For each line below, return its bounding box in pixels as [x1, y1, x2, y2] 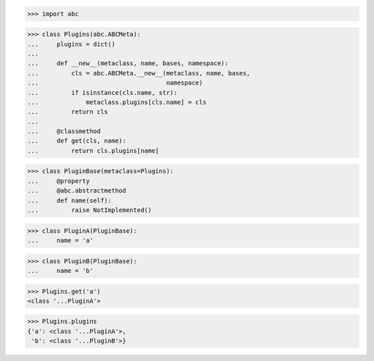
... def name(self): [27, 196, 112, 204]
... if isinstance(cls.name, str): [27, 89, 178, 96]
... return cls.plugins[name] [27, 146, 159, 155]
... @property [27, 177, 90, 185]
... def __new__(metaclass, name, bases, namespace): [27, 60, 229, 67]
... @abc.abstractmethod [27, 187, 127, 195]
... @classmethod [27, 127, 101, 135]
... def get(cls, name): [27, 137, 127, 145]
